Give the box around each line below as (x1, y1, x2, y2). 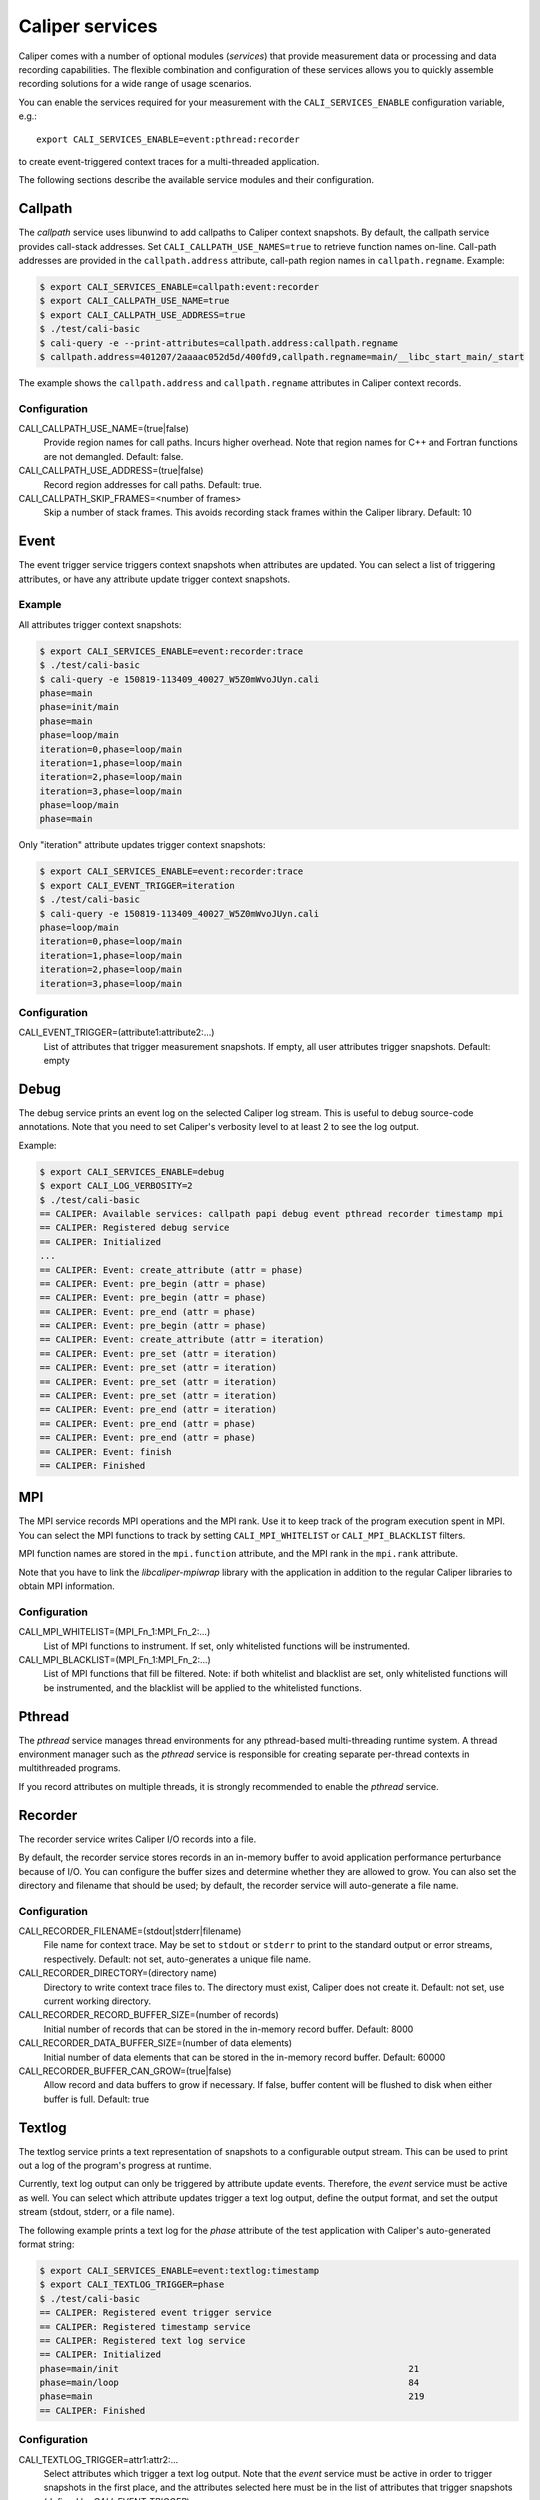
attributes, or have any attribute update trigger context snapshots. (18, 573, 290, 585)
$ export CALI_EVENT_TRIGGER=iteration (39, 880, 235, 891)
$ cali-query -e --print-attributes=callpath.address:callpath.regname (39, 337, 399, 349)
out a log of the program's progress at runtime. (18, 2160, 212, 2172)
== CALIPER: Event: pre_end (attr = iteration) (39, 1404, 277, 1415)
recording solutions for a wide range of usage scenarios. (18, 78, 252, 90)
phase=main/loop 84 (39, 2377, 420, 2389)
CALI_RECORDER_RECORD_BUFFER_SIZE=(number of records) (18, 2009, 279, 2021)
